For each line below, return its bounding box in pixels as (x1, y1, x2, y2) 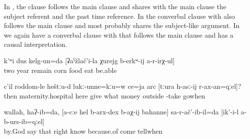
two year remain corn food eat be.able (4, 65, 117, 75)
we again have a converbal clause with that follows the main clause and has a (4, 29, 234, 40)
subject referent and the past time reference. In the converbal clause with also (4, 11, 235, 21)
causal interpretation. (4, 39, 67, 49)
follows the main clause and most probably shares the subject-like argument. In (4, 20, 240, 30)
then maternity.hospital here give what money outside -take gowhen (4, 90, 205, 100)
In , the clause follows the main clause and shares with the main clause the (4, 1, 226, 11)
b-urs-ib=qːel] (4, 116, 45, 126)
